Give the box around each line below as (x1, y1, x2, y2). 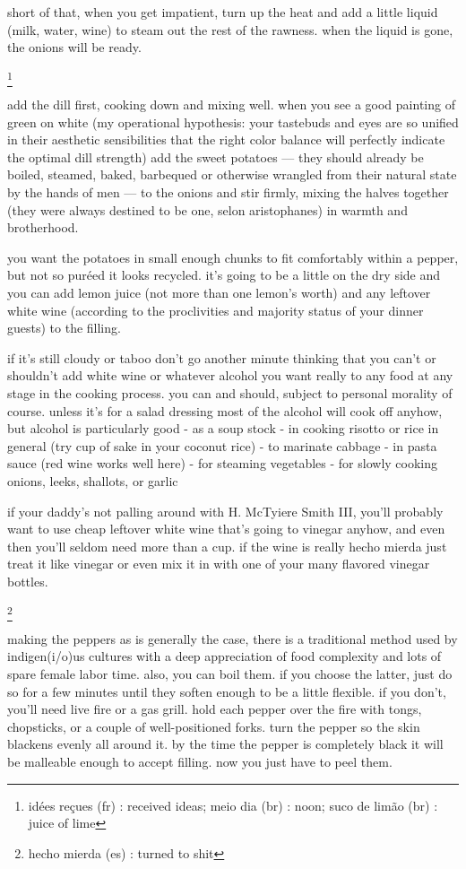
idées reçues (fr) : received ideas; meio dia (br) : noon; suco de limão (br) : (28, 795, 438, 814)
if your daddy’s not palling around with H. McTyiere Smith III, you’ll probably (7, 501, 444, 520)
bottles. (7, 571, 48, 590)
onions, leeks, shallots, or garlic (7, 471, 178, 490)
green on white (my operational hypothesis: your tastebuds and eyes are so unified (7, 112, 459, 131)
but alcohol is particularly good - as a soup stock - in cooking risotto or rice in (7, 419, 439, 438)
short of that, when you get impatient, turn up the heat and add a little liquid (7, 3, 438, 21)
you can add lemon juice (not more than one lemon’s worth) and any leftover (7, 283, 431, 302)
